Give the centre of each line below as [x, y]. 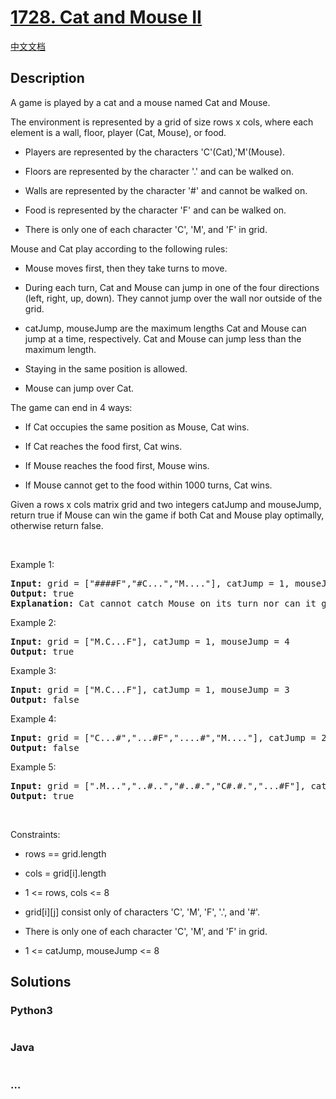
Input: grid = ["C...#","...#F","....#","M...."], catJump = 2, [171, 737]
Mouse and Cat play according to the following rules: [119, 248]
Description [47, 78]
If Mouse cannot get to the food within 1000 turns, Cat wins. [148, 485]
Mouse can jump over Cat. [79, 388]
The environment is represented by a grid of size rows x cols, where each [162, 122]
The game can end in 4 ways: [71, 407]
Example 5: [33, 767]
